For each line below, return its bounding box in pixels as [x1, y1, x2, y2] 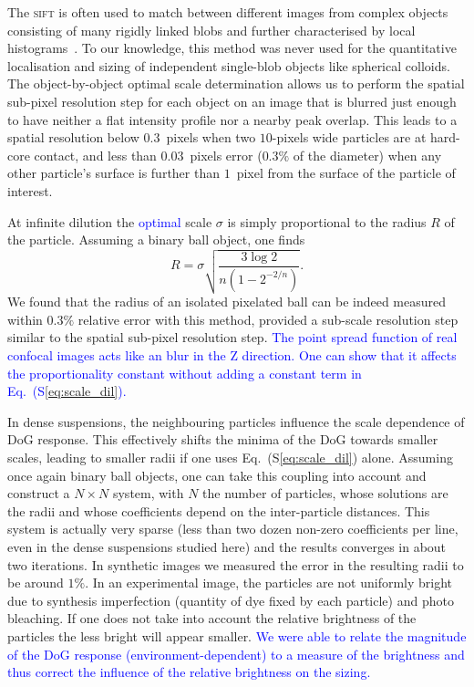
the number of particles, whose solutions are [202, 484, 448, 503]
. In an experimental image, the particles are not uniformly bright [85, 573, 453, 592]
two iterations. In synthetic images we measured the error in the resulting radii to [7, 555, 464, 574]
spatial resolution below [7, 128, 139, 147]
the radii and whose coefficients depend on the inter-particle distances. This [7, 501, 430, 520]
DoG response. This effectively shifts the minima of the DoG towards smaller [7, 430, 438, 449]
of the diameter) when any [293, 145, 442, 164]
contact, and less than [34, 145, 157, 164]
